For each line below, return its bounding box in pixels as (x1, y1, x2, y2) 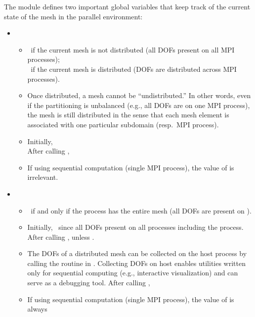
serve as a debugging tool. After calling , (27, 277, 150, 288)
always (27, 304, 47, 314)
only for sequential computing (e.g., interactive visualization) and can (27, 267, 238, 278)
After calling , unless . (27, 231, 94, 242)
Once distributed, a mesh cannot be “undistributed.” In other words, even (27, 90, 251, 101)
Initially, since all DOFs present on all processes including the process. (27, 222, 244, 232)
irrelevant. (27, 172, 58, 182)
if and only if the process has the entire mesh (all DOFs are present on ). (31, 205, 252, 215)
